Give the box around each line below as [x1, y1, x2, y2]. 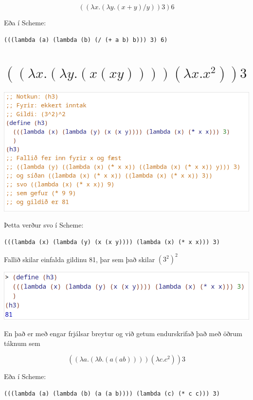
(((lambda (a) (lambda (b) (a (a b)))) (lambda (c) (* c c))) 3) [4, 390, 220, 397]
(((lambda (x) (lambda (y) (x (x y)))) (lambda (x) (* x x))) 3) [4, 238, 220, 246]
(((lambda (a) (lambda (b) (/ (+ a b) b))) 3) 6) [4, 36, 168, 43]
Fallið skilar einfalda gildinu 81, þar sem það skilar [4, 254, 155, 264]
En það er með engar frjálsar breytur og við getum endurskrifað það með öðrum [4, 328, 242, 339]
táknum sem [4, 338, 40, 348]
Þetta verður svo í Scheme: [4, 220, 84, 230]
